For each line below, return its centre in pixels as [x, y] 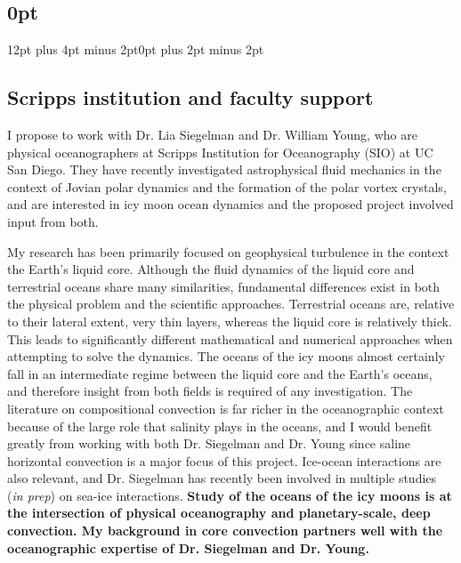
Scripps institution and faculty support [190, 97]
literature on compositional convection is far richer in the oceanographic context [226, 408]
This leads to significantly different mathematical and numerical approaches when [230, 338]
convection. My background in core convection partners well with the [225, 531]
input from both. [53, 221]
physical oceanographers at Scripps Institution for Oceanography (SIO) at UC [220, 152]
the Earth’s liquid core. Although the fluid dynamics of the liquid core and [211, 269]
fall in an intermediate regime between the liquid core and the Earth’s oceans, [220, 373]
